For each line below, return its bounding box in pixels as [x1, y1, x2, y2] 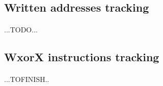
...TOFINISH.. [4, 74, 49, 84]
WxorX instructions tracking [4, 49, 159, 65]
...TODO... [4, 24, 38, 35]
